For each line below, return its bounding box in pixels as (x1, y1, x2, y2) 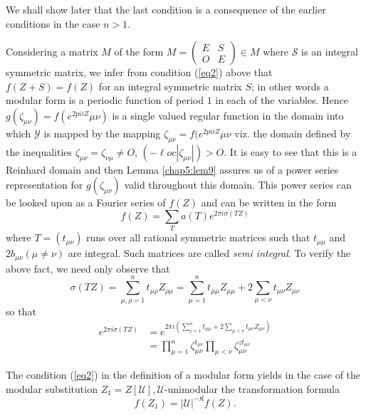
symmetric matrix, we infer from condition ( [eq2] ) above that (6, 65, 273, 80)
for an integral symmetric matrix (98, 78, 242, 93)
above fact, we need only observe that (6, 261, 170, 275)
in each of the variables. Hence (215, 93, 349, 107)
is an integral (301, 44, 358, 59)
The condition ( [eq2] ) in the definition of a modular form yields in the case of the (6, 367, 361, 382)
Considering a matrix (6, 44, 98, 59)
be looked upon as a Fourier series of (6, 195, 166, 210)
